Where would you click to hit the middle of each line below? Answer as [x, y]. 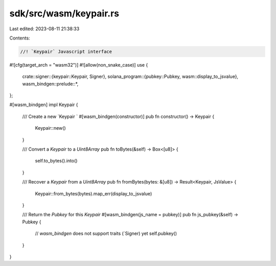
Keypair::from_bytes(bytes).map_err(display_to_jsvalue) [94, 193]
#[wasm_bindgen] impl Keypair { [44, 105]
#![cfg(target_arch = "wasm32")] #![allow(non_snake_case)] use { [79, 65]
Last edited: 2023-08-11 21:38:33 [44, 29]
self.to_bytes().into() [56, 161]
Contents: [20, 38]
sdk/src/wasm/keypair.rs [64, 13]
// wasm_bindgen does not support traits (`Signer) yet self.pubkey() [106, 234]
